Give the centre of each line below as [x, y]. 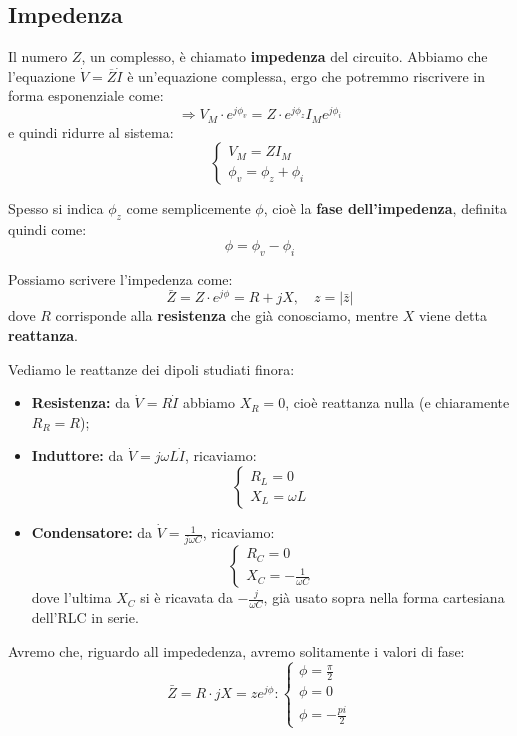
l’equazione [42, 75]
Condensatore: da [92, 532]
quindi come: [47, 229]
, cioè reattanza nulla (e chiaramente [397, 402]
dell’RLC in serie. [85, 617]
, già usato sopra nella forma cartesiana [384, 597]
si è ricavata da [186, 597]
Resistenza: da [80, 402]
